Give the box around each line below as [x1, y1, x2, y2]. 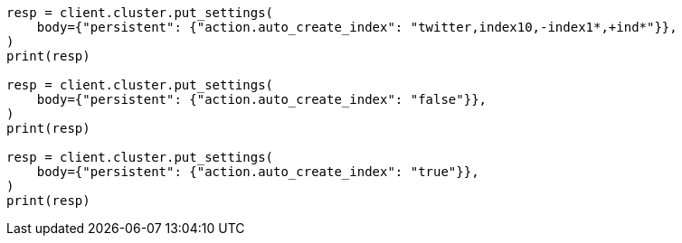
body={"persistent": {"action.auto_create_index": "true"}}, [36, 164, 479, 179]
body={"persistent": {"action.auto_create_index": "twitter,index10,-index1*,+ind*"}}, [36, 20, 677, 34]
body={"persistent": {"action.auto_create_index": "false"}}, [36, 92, 488, 107]
